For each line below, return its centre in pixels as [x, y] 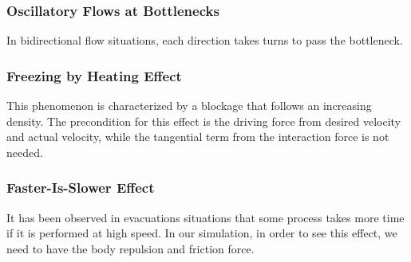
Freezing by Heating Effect [94, 75]
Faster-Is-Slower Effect [81, 188]
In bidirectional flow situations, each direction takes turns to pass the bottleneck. [205, 40]
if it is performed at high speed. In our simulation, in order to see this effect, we [202, 233]
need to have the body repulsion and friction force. [130, 248]
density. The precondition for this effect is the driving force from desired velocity [204, 121]
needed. [25, 152]
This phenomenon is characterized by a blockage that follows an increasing [189, 106]
